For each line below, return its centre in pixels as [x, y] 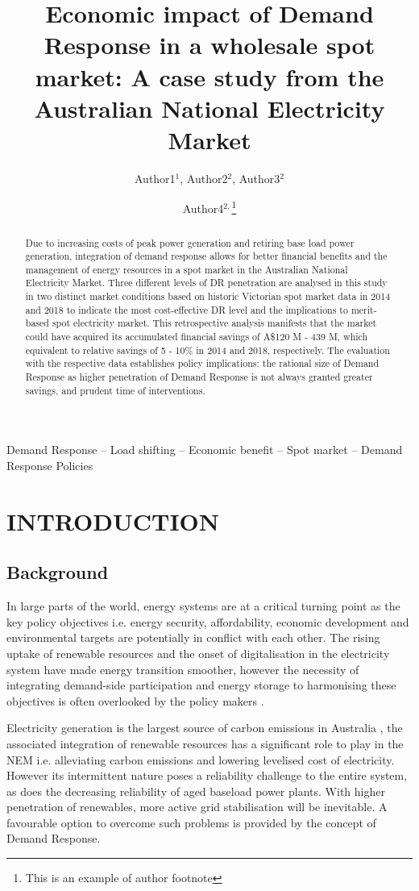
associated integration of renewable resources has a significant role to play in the [205, 743]
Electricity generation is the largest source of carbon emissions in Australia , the [205, 728]
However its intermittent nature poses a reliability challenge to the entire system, [207, 775]
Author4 [203, 208]
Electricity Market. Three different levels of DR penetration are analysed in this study [206, 283]
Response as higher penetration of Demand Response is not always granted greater [199, 377]
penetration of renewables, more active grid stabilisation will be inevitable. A [197, 807]
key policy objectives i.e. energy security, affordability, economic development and [208, 621]
